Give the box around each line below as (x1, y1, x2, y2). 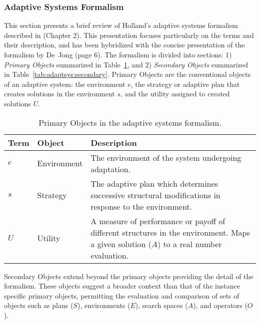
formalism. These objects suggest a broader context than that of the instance (4, 281, 240, 291)
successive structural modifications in (90, 189, 220, 201)
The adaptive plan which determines (90, 177, 218, 189)
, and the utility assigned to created (120, 88, 230, 99)
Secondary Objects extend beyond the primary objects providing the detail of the (4, 271, 253, 281)
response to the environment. (90, 200, 192, 212)
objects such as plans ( (4, 300, 73, 311)
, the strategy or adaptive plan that (130, 78, 240, 89)
